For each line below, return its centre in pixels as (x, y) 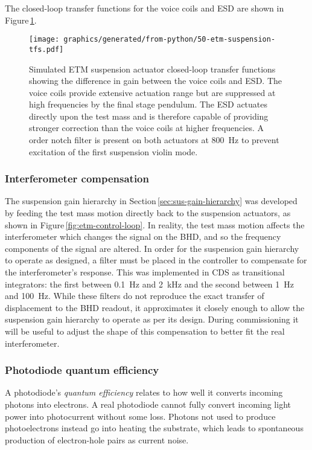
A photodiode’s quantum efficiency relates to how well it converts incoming (144, 392)
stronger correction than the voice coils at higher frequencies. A (146, 128)
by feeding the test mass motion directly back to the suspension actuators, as (148, 213)
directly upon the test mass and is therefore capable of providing (149, 116)
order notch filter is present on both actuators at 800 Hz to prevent (154, 140)
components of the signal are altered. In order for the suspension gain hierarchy (152, 248)
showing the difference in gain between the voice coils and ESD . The (156, 81)
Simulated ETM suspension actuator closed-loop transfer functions (152, 69)
